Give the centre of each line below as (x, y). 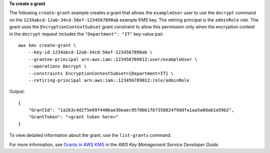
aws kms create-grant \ (47, 45)
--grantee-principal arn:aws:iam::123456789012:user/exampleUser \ (113, 59)
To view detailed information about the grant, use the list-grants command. (90, 135)
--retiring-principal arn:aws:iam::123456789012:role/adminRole (109, 80)
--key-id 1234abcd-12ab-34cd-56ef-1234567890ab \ (90, 52)
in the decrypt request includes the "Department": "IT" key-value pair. (87, 34)
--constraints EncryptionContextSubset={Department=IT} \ (101, 73)
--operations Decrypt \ (57, 66)
